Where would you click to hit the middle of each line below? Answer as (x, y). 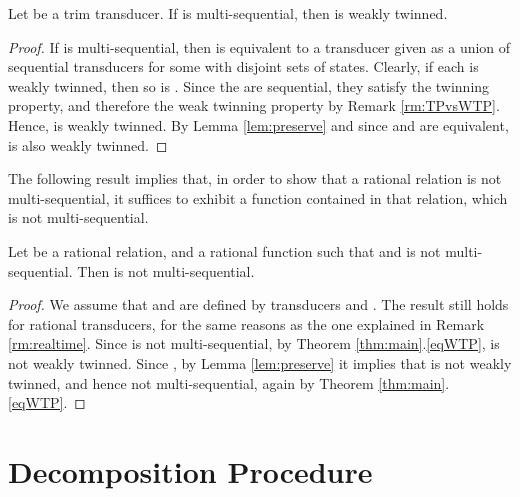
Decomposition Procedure (190, 470)
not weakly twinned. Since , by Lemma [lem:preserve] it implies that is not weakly (260, 362)
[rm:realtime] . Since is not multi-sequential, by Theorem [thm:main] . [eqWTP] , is (254, 343)
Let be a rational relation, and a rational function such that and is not (224, 250)
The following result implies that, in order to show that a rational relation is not (255, 178)
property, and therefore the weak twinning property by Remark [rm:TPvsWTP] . (254, 105)
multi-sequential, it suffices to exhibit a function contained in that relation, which (258, 197)
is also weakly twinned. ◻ (88, 144)
